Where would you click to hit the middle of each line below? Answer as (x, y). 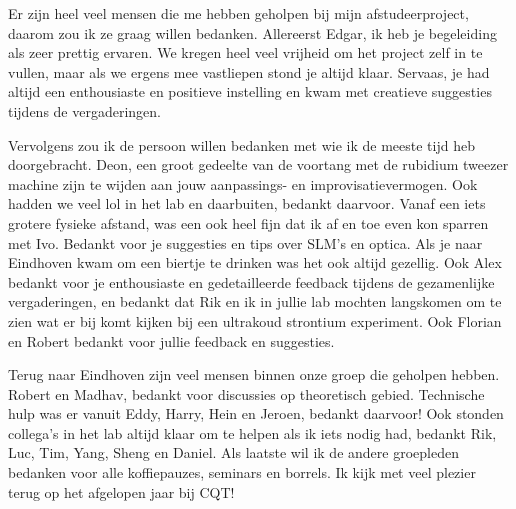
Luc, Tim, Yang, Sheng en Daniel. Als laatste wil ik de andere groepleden (233, 452)
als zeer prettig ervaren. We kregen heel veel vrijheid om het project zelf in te (245, 52)
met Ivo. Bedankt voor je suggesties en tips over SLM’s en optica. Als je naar (245, 242)
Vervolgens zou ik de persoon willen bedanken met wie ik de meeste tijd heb (241, 144)
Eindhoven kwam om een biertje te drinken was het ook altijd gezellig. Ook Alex (255, 262)
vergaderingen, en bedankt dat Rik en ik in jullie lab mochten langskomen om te (255, 301)
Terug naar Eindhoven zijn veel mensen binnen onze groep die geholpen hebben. (254, 374)
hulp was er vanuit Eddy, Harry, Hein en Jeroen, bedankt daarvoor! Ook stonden (256, 413)
